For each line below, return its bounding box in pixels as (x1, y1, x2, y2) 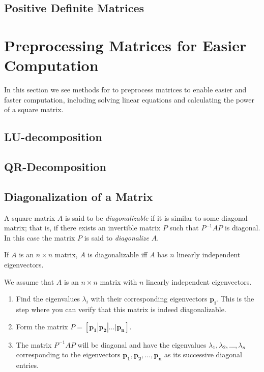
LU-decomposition (4, 129, 102, 145)
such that (169, 222, 199, 233)
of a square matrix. (4, 104, 64, 115)
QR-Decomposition (4, 159, 106, 175)
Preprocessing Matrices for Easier (4, 35, 247, 55)
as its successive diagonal (164, 349, 242, 360)
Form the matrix (16, 321, 68, 331)
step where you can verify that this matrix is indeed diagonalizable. (16, 304, 226, 314)
